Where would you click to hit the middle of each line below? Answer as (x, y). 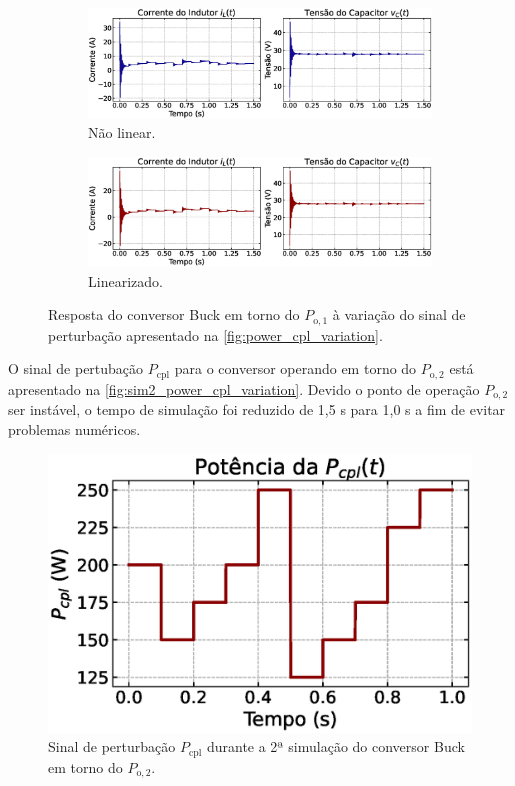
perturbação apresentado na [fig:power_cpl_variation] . (215, 334)
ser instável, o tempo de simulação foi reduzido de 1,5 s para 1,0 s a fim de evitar (257, 409)
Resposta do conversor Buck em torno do (174, 314)
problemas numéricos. (74, 428)
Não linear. (122, 132)
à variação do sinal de (399, 314)
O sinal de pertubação (76, 368)
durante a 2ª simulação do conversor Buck (335, 746)
